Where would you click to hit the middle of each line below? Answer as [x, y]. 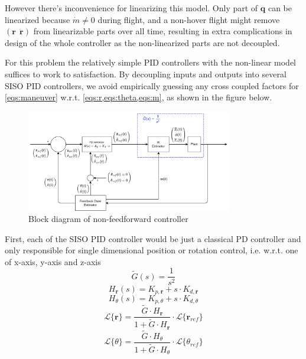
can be [280, 8]
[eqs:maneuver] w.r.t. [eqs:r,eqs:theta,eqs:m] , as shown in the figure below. [139, 97]
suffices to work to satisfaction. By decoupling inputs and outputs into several [146, 74]
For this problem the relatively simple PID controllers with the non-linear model [151, 62]
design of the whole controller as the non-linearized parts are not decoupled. [142, 42]
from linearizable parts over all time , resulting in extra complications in [163, 31]
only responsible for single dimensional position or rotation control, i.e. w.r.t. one [152, 250]
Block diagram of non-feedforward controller [108, 219]
